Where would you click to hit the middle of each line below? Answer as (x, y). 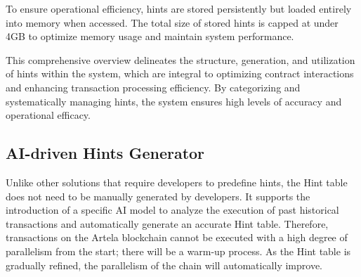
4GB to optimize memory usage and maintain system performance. (150, 36)
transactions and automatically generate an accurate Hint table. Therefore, (167, 223)
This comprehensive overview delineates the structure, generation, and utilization (180, 59)
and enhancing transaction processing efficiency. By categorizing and (153, 87)
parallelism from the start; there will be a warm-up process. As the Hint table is (178, 251)
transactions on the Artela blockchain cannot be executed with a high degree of (177, 237)
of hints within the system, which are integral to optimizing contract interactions (180, 73)
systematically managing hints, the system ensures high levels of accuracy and (174, 101)
